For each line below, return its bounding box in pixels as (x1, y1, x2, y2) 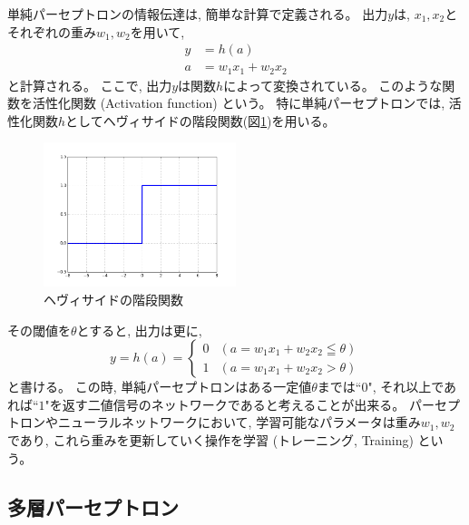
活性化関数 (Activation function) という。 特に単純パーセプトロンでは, (32, 93, 445, 112)
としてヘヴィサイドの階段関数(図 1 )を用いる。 (65, 111, 336, 130)
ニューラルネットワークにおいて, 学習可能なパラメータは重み (57, 413, 421, 432)
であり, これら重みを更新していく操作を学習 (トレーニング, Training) (7, 431, 414, 450)
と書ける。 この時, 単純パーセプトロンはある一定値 (7, 377, 312, 396)
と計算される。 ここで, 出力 (7, 75, 172, 94)
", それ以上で (367, 377, 445, 396)
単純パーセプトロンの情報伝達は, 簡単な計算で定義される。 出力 (7, 5, 388, 23)
